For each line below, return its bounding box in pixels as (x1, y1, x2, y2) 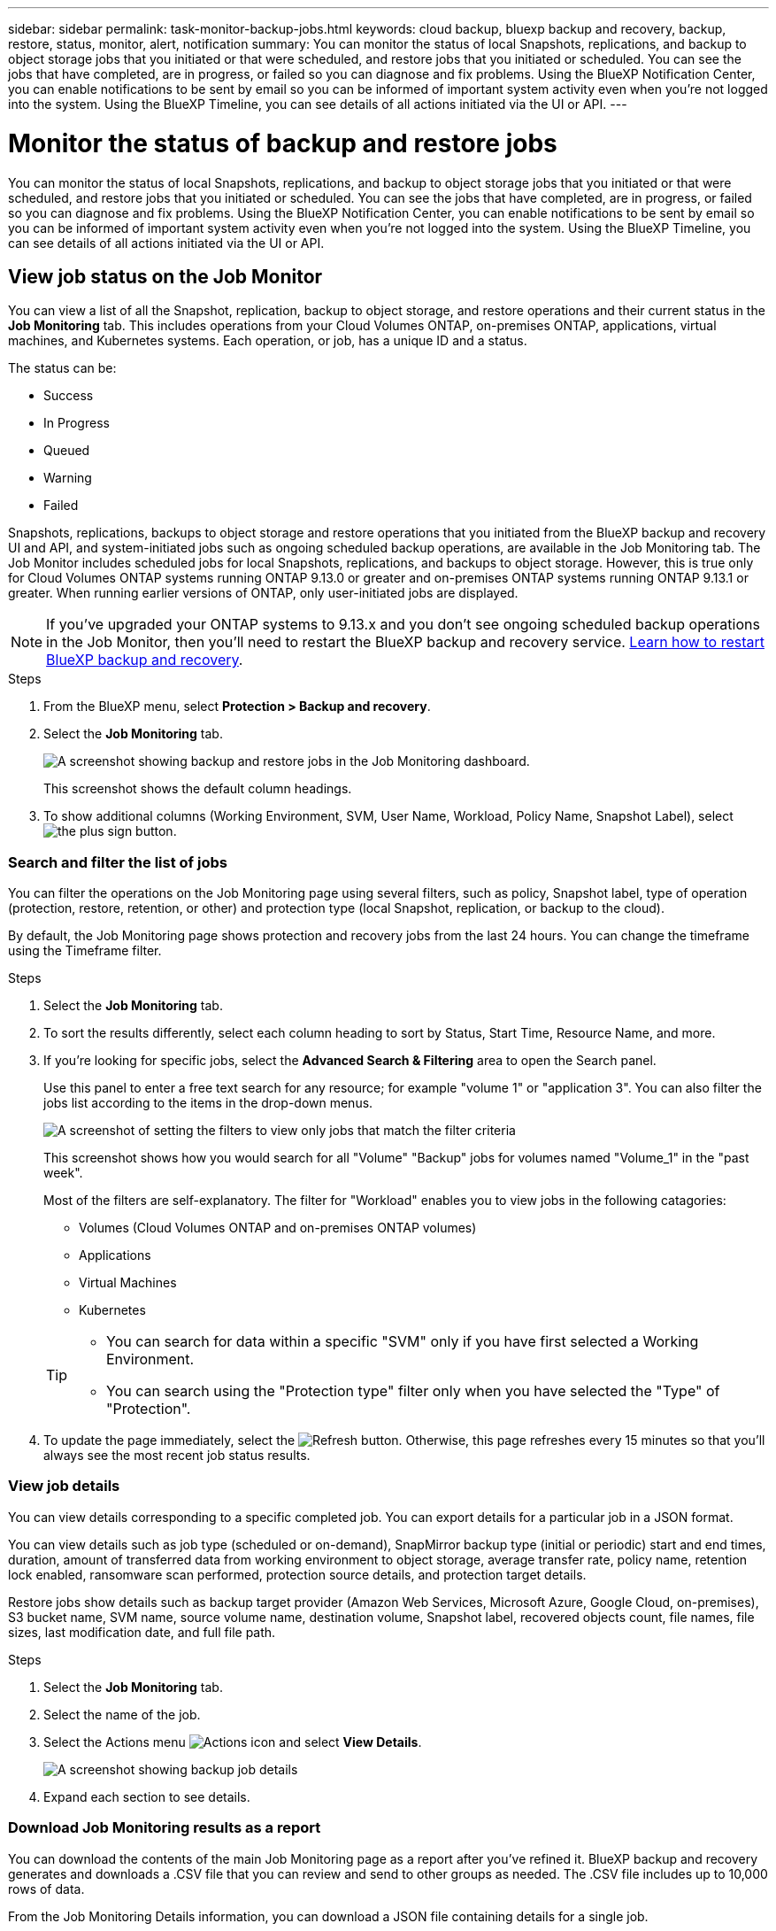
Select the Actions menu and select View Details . (43, 1734, 422, 1749)
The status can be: (8, 360, 117, 376)
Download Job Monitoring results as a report (8, 1819, 321, 1837)
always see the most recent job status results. (43, 1448, 311, 1464)
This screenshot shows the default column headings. (43, 781, 352, 797)
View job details (8, 1477, 120, 1495)
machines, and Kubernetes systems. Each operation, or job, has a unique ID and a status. (8, 333, 527, 349)
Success (43, 388, 94, 404)
